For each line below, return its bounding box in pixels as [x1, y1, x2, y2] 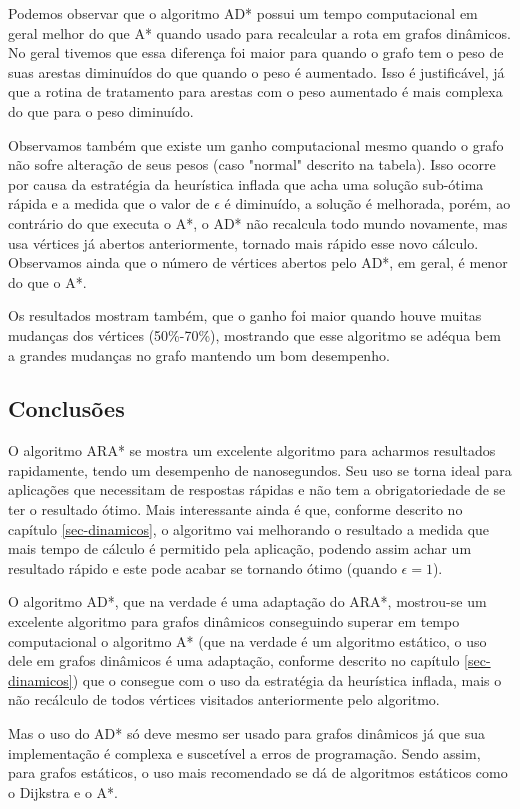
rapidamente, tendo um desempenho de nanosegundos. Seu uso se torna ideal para [8, 459, 512, 480]
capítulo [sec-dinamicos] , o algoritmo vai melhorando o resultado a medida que [8, 518, 490, 539]
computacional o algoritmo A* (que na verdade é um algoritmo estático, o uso [8, 630, 487, 651]
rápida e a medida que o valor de [8, 193, 210, 214]
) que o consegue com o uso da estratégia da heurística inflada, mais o [72, 669, 502, 690]
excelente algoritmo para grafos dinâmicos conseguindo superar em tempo [8, 611, 460, 632]
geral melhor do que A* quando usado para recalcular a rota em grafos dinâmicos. [8, 22, 511, 43]
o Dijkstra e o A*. [8, 781, 118, 802]
